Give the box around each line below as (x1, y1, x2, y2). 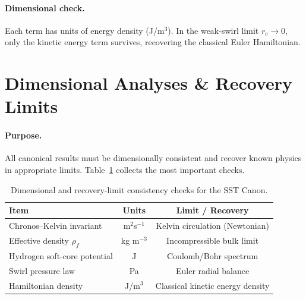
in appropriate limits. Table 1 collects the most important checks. (5, 163, 245, 175)
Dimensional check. (5, 1, 85, 14)
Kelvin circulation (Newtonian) (156, 219, 269, 231)
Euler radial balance (176, 264, 250, 276)
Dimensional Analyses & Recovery (5, 71, 293, 95)
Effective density (9, 234, 69, 246)
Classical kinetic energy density (155, 279, 270, 291)
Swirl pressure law (9, 264, 75, 276)
